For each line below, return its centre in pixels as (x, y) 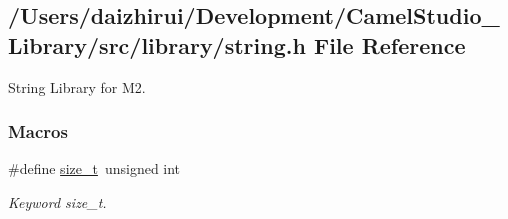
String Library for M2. (77, 86)
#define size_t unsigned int (94, 168)
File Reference (389, 44)
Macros (38, 131)
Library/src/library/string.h (157, 44)
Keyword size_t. (57, 202)
